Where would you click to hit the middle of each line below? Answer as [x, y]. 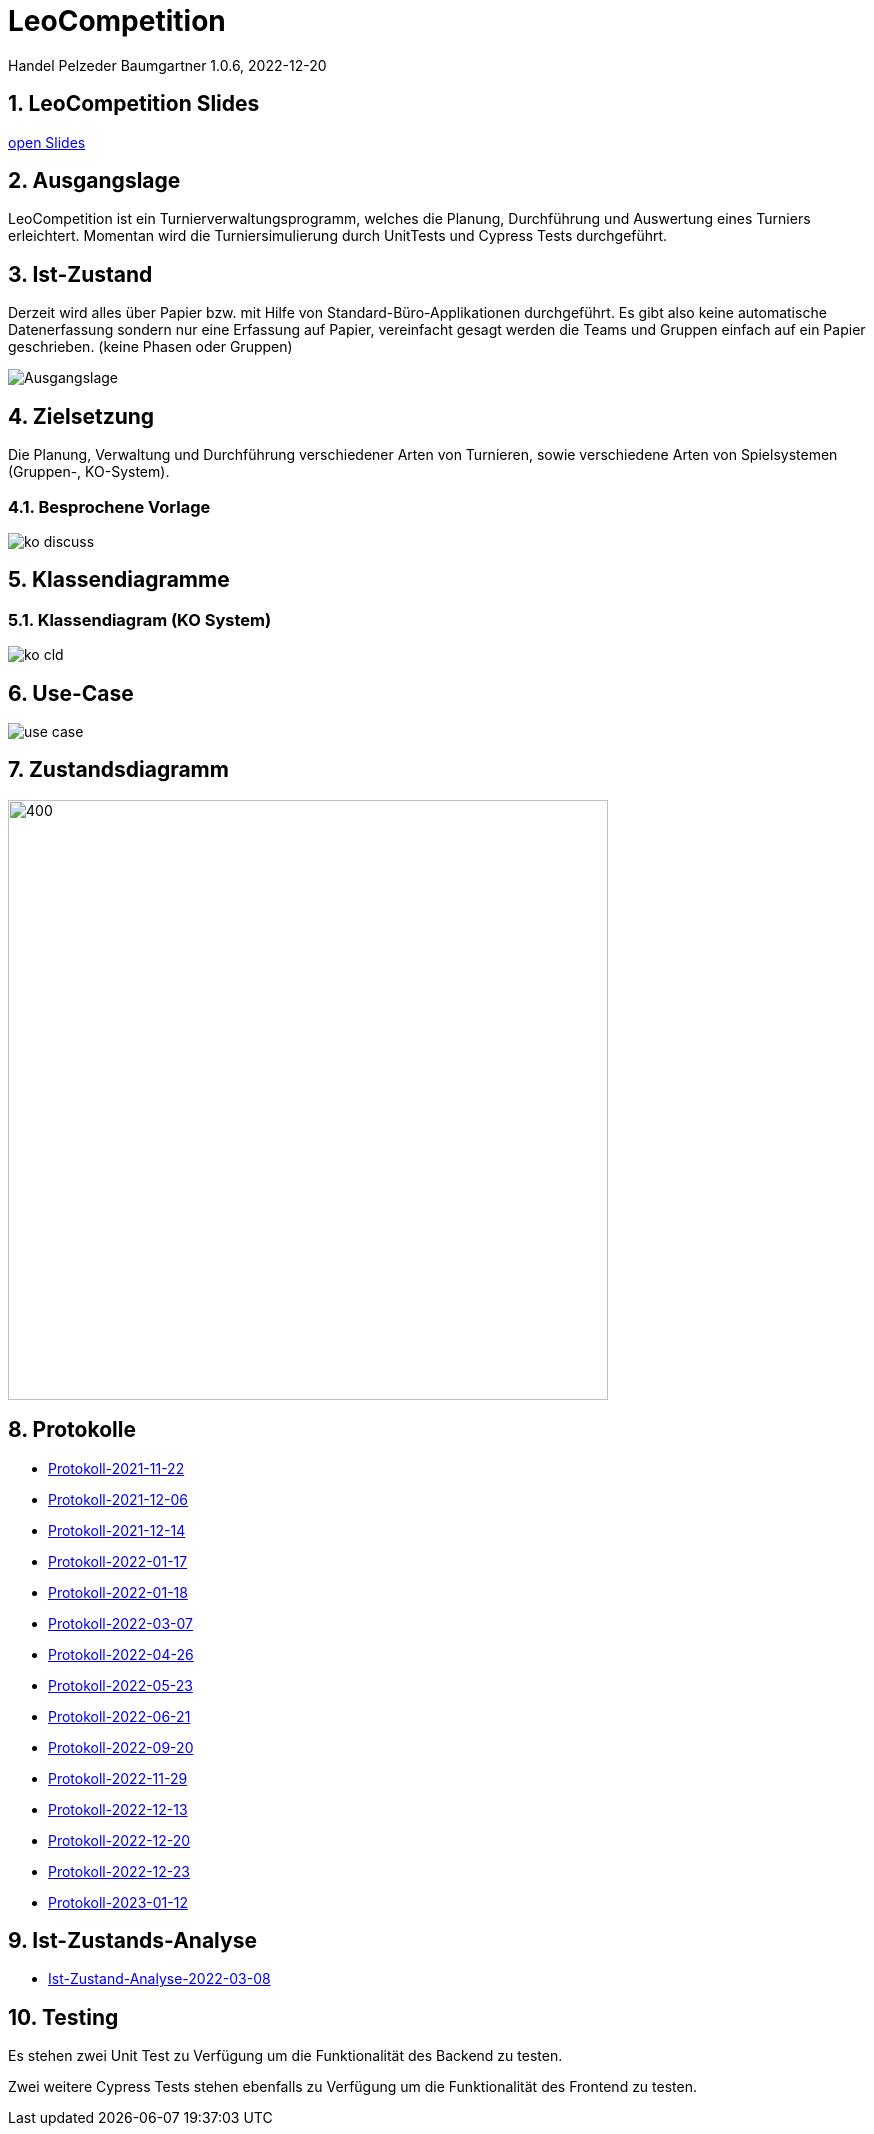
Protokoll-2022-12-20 [119, 1840]
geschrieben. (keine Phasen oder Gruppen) [150, 347]
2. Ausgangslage [94, 181]
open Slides [47, 142]
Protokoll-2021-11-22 [116, 1468]
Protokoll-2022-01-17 [118, 1561]
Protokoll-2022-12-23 [119, 1871]
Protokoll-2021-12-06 [118, 1499]
